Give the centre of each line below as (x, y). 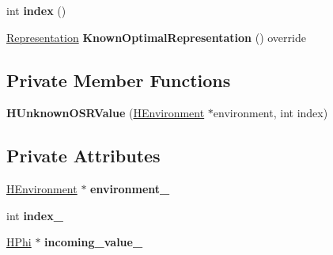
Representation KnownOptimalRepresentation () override (156, 37)
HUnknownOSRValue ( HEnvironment (106, 113)
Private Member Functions (119, 80)
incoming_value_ (94, 242)
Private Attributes (83, 156)
